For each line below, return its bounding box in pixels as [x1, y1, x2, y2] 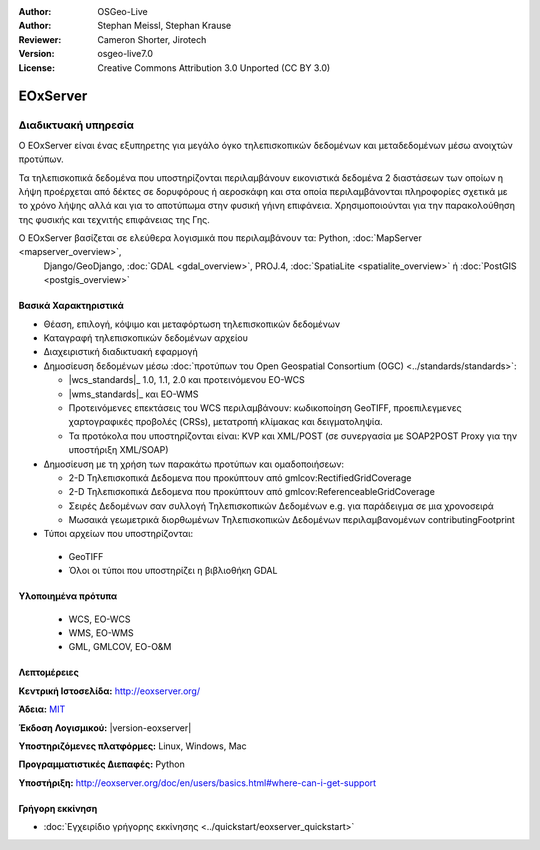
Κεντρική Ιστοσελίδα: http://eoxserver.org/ [18, 685, 200, 697]
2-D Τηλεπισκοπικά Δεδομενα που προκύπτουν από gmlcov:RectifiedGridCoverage [68, 471, 412, 484]
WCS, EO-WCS [68, 613, 131, 625]
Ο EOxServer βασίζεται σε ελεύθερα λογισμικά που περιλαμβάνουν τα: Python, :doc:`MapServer [18, 232, 422, 244]
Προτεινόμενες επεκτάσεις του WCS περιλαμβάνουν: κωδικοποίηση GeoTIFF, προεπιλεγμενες [68, 401, 462, 414]
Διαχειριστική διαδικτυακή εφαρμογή [43, 346, 199, 358]
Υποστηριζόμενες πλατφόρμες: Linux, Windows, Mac [18, 740, 247, 752]
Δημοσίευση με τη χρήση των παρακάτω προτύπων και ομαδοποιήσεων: [43, 458, 345, 470]
